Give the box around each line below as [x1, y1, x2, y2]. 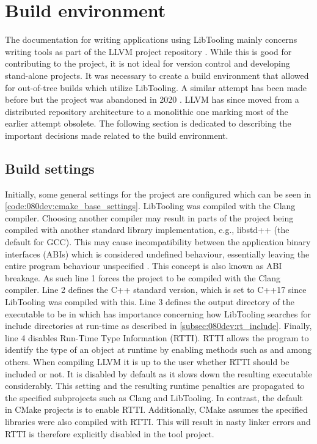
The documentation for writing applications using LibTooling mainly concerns [5, 33, 297, 46]
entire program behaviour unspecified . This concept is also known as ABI [5, 259, 282, 272]
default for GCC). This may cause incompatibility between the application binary [5, 235, 311, 248]
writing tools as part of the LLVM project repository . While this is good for [5, 45, 292, 57]
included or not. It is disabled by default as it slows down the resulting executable [5, 367, 312, 380]
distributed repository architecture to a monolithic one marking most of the [5, 105, 288, 117]
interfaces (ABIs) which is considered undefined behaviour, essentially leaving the [5, 247, 310, 260]
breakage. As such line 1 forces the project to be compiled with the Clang [5, 271, 281, 284]
